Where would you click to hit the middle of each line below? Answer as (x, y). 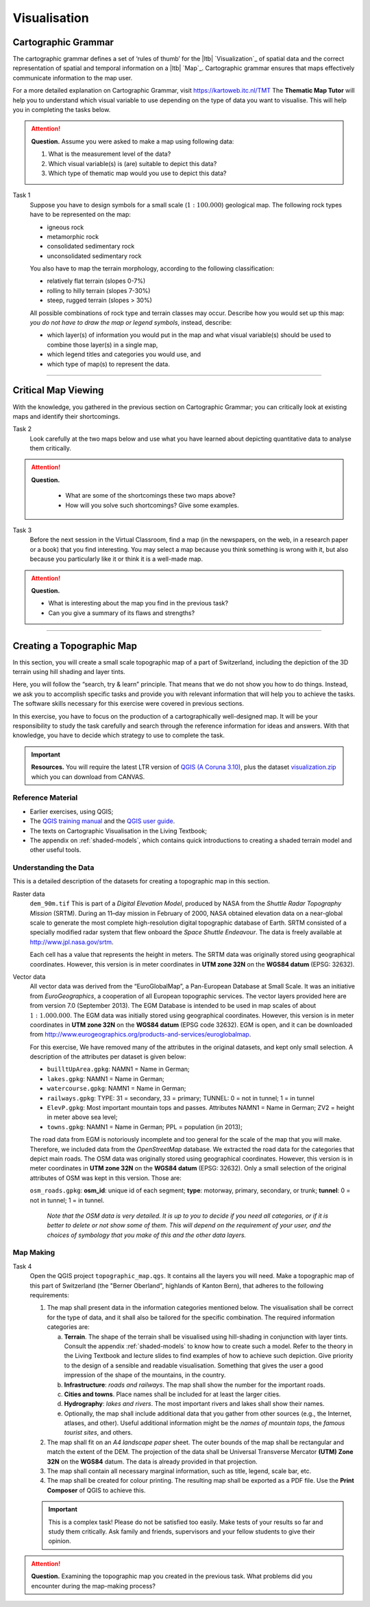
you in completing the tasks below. (62, 110)
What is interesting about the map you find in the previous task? (138, 603)
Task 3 (22, 530)
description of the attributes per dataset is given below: (108, 1056)
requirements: (50, 1295)
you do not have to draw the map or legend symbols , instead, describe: (131, 323)
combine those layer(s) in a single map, (102, 345)
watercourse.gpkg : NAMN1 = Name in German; (116, 1089)
